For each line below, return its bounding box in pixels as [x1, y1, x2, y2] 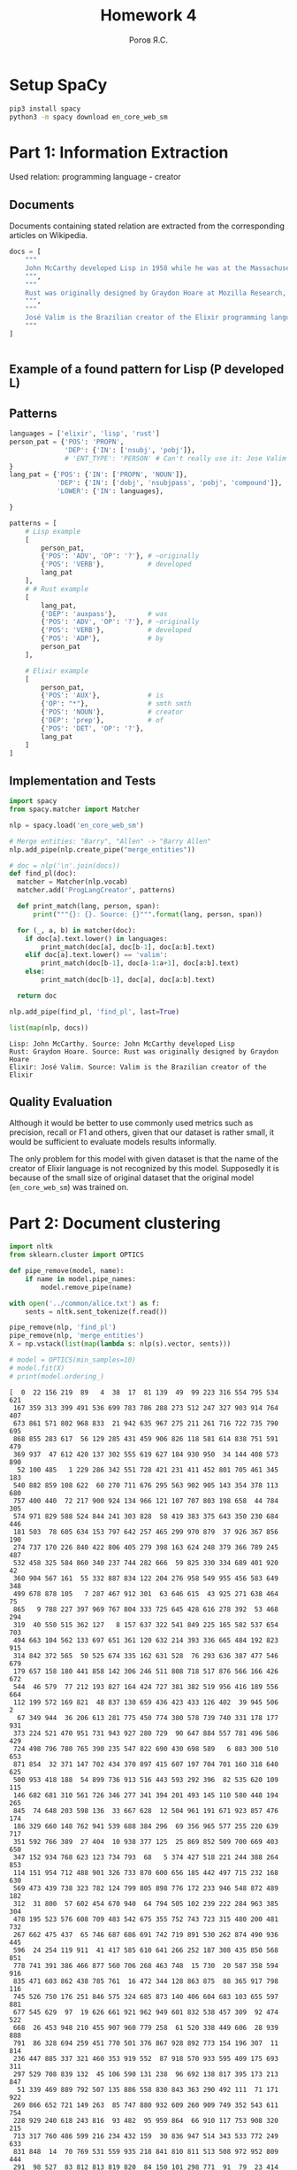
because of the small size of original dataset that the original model [9, 1172, 255, 1183]
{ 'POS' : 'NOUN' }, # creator [41, 707, 184, 717]
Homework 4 [100, 5, 197, 26]
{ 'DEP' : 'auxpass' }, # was [41, 609, 168, 618]
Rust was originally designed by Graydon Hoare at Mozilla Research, [25, 289, 287, 297]
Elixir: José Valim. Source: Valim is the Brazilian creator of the [9, 1062, 267, 1071]
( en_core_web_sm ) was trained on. [9, 1182, 129, 1193]
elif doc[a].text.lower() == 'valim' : [25, 951, 168, 960]
